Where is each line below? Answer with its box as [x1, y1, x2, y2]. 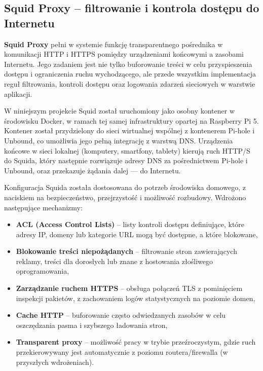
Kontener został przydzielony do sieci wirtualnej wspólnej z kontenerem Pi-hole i [4, 125, 255, 136]
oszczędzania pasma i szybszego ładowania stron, [16, 319, 168, 330]
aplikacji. [4, 88, 32, 99]
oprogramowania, [16, 266, 69, 276]
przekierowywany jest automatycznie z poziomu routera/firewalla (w [16, 347, 228, 357]
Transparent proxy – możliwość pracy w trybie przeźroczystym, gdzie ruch [16, 337, 256, 347]
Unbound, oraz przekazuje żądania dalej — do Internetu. [4, 165, 181, 175]
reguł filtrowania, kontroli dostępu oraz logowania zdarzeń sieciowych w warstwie [4, 78, 255, 89]
